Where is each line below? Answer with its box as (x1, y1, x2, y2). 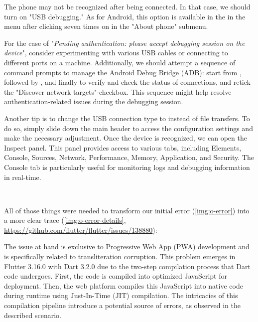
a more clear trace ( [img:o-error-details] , (4, 215, 126, 225)
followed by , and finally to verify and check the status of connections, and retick (4, 77, 251, 87)
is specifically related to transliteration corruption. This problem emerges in (4, 251, 236, 262)
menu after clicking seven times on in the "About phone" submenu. (4, 21, 208, 31)
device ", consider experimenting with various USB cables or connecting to (4, 47, 228, 58)
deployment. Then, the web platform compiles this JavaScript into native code (4, 280, 243, 291)
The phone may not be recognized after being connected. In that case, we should (4, 1, 251, 11)
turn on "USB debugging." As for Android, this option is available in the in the (4, 11, 246, 21)
